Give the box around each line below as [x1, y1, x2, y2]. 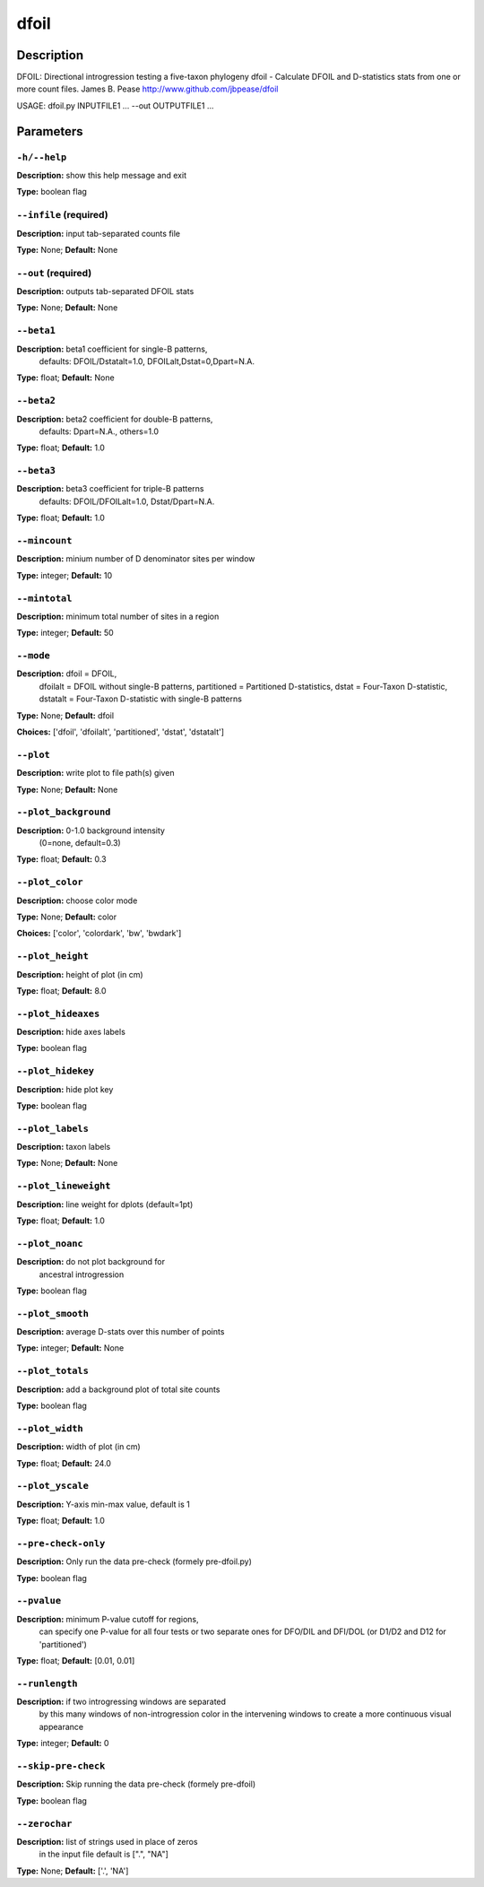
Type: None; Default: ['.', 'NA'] [16, 1865, 129, 1876]
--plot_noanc [16, 1238, 84, 1249]
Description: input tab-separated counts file [16, 228, 181, 239]
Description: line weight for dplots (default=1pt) [16, 1198, 194, 1210]
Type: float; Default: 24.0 [16, 1457, 112, 1468]
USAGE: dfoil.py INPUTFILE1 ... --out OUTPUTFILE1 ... [16, 100, 214, 111]
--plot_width [16, 1422, 84, 1434]
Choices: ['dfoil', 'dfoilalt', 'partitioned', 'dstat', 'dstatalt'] [16, 726, 224, 737]
